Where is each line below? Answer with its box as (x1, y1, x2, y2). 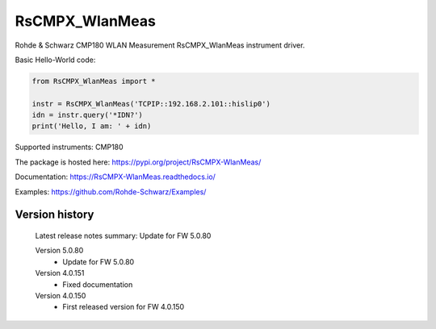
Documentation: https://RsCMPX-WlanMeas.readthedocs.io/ (15, 172, 216, 181)
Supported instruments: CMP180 (15, 142, 124, 152)
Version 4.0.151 (35, 269, 85, 278)
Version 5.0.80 (35, 246, 84, 256)
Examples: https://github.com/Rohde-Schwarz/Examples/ (15, 186, 207, 197)
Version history (15, 208, 94, 222)
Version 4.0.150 (35, 291, 86, 300)
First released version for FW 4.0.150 (62, 302, 185, 312)
